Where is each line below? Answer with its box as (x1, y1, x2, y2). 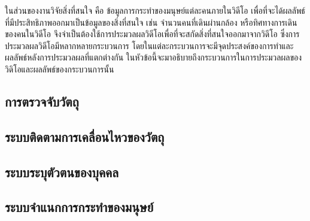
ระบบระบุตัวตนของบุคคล (5, 162, 119, 181)
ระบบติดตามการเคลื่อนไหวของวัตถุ (5, 127, 165, 146)
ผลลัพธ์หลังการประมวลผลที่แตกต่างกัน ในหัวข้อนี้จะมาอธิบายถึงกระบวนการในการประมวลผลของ (5, 51, 302, 63)
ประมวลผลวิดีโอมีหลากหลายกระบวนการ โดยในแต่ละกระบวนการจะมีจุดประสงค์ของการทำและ (5, 39, 294, 52)
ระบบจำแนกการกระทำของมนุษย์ (5, 198, 154, 216)
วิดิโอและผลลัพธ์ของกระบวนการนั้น (5, 62, 114, 75)
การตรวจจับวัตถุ (5, 92, 79, 110)
